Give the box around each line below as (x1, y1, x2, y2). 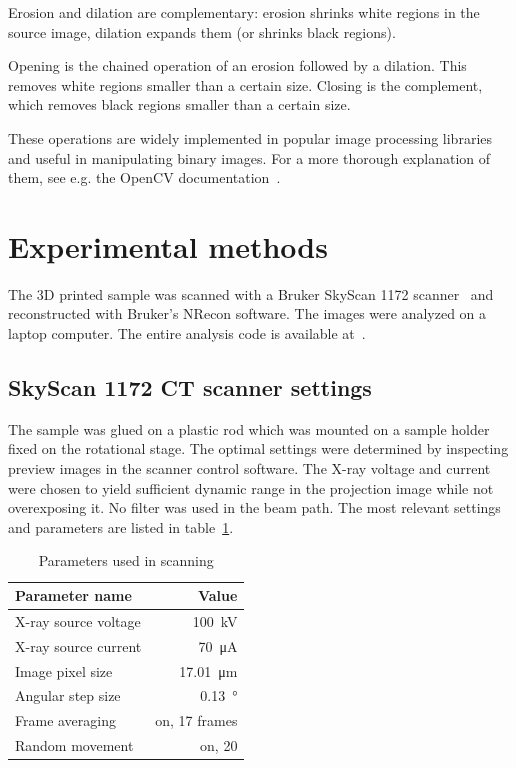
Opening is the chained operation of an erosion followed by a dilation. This (8, 55, 467, 76)
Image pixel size (15, 660, 113, 681)
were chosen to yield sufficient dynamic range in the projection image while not (8, 477, 494, 498)
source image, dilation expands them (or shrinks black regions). (8, 21, 396, 42)
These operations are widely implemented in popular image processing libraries (8, 127, 493, 148)
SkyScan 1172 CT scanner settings (8, 372, 372, 403)
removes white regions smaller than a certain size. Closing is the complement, (8, 74, 483, 95)
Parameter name (15, 585, 132, 606)
